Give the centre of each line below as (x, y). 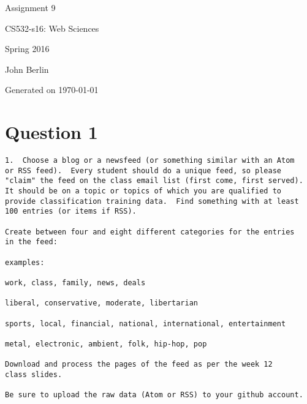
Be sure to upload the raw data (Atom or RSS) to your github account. (154, 395)
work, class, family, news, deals (75, 282)
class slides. (34, 374)
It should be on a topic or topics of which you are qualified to (143, 191)
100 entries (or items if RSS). (71, 211)
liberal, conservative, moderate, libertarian (101, 303)
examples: (25, 262)
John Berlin (27, 69)
